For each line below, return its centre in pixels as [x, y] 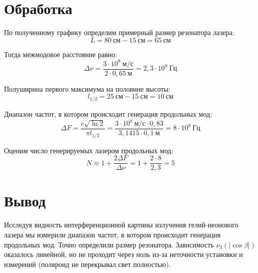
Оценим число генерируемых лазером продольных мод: [89, 150]
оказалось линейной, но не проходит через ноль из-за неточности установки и [123, 254]
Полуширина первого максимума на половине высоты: [87, 88]
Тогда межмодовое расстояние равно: [61, 54]
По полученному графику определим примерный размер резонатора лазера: [119, 32]
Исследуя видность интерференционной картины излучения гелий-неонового [121, 225]
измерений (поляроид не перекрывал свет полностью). [87, 264]
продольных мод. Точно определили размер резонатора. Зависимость [109, 244]
